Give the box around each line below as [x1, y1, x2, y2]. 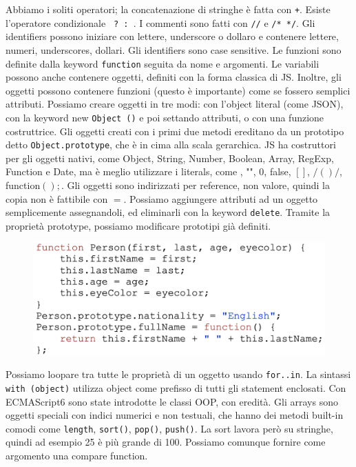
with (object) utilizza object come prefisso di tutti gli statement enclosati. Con [6, 380, 346, 395]
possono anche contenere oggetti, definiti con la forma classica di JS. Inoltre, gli [6, 70, 342, 84]
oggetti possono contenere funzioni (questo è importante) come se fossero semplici [6, 83, 350, 97]
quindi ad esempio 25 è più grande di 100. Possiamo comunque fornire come [6, 435, 326, 449]
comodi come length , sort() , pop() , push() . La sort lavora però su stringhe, [6, 421, 333, 435]
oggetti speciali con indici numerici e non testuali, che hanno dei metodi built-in [6, 408, 344, 422]
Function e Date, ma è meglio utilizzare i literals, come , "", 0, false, [6, 164, 291, 179]
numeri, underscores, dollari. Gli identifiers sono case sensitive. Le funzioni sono [6, 42, 342, 57]
